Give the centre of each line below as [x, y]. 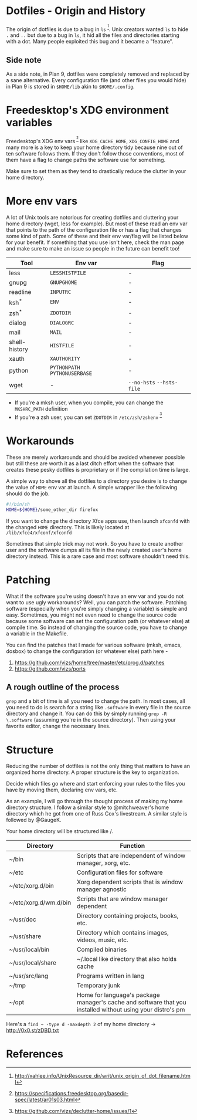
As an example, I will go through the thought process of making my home [94, 801]
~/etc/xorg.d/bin [31, 886]
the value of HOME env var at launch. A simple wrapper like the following [92, 487]
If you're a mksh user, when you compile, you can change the [89, 402]
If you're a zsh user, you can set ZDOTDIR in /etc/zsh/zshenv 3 [88, 416]
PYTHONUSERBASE [71, 373]
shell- [18, 342]
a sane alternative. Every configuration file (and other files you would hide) [96, 80]
